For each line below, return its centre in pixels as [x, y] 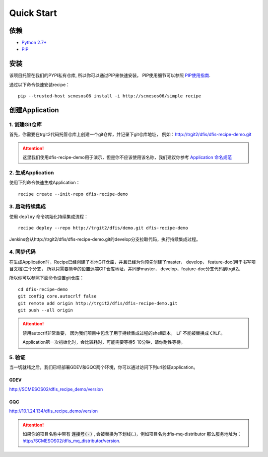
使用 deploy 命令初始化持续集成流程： [49, 217]
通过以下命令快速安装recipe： [40, 84]
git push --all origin [46, 310]
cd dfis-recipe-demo [43, 289]
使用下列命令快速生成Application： [45, 183]
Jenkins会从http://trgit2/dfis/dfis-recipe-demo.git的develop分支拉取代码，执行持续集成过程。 [105, 239]
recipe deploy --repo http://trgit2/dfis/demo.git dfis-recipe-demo [103, 228]
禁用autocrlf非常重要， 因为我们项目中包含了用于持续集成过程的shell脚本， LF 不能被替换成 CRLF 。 [124, 333]
